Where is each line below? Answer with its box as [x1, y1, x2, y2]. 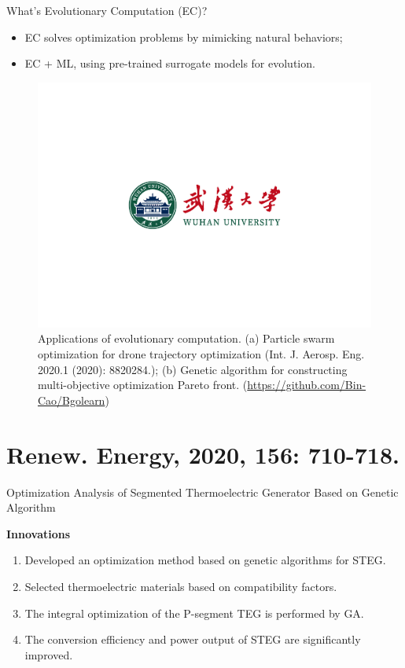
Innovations [6, 525, 71, 541]
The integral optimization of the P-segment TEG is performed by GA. [24, 604, 364, 621]
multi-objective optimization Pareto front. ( [38, 376, 248, 393]
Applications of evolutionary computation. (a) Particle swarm [38, 330, 335, 347]
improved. [24, 646, 73, 662]
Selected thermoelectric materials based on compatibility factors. [24, 578, 337, 594]
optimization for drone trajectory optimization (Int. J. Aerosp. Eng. [38, 346, 365, 362]
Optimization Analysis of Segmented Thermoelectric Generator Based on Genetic [6, 483, 399, 500]
